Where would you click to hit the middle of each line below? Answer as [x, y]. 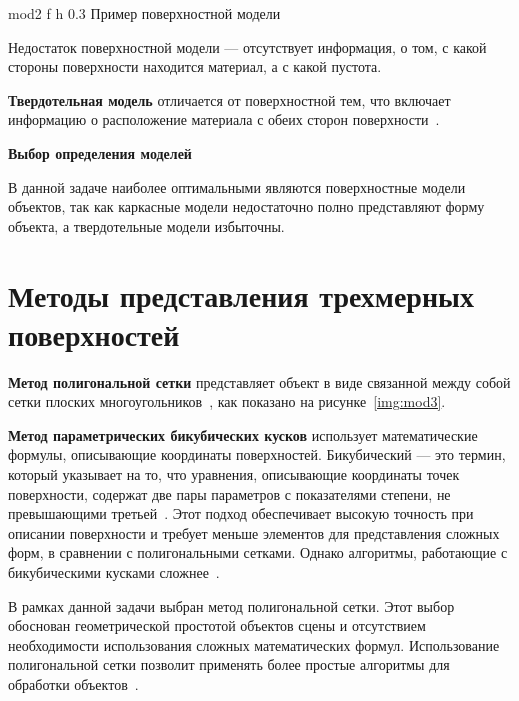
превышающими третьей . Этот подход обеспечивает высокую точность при [241, 513]
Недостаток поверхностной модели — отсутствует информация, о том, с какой [247, 46]
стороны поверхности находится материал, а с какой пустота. [195, 66]
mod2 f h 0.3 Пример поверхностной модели [144, 13]
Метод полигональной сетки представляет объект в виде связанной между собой [259, 381]
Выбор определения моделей [100, 152]
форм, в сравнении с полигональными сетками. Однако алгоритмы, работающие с [258, 552]
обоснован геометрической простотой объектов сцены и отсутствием [217, 625]
